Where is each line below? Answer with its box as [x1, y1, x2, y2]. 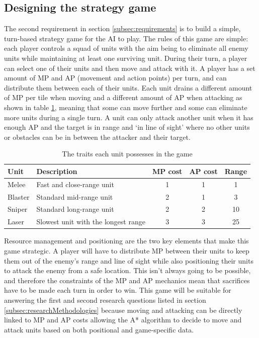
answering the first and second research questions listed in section [4, 294, 206, 305]
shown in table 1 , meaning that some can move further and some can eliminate [4, 102, 247, 112]
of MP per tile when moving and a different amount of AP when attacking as [4, 92, 242, 103]
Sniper [8, 204, 28, 214]
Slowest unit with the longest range [36, 216, 145, 227]
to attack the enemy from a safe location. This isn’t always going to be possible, [4, 265, 251, 276]
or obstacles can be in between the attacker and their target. [4, 131, 191, 142]
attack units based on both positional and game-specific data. [4, 324, 194, 334]
